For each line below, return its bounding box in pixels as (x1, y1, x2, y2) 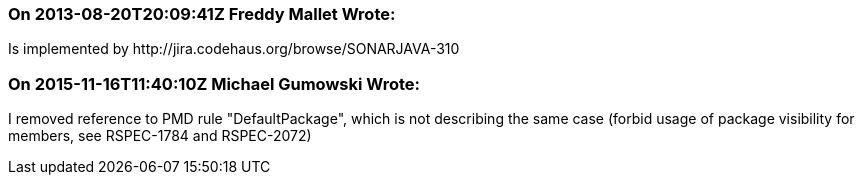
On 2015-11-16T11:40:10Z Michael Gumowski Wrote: (8, 73, 421, 94)
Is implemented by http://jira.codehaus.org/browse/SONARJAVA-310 (8, 40, 460, 58)
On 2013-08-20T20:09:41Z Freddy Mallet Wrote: (8, 4, 396, 24)
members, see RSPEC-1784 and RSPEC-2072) (8, 127, 312, 145)
